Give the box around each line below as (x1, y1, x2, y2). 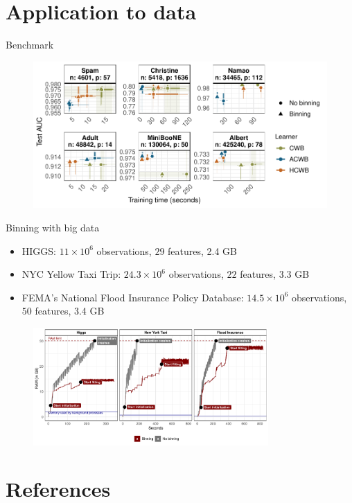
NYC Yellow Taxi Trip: (21, 267, 121, 281)
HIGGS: (21, 243, 57, 258)
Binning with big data (6, 220, 100, 235)
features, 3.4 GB (35, 303, 105, 318)
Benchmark (6, 37, 54, 52)
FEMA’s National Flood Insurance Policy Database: (21, 290, 244, 304)
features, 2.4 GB (168, 243, 238, 258)
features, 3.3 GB (240, 267, 310, 281)
